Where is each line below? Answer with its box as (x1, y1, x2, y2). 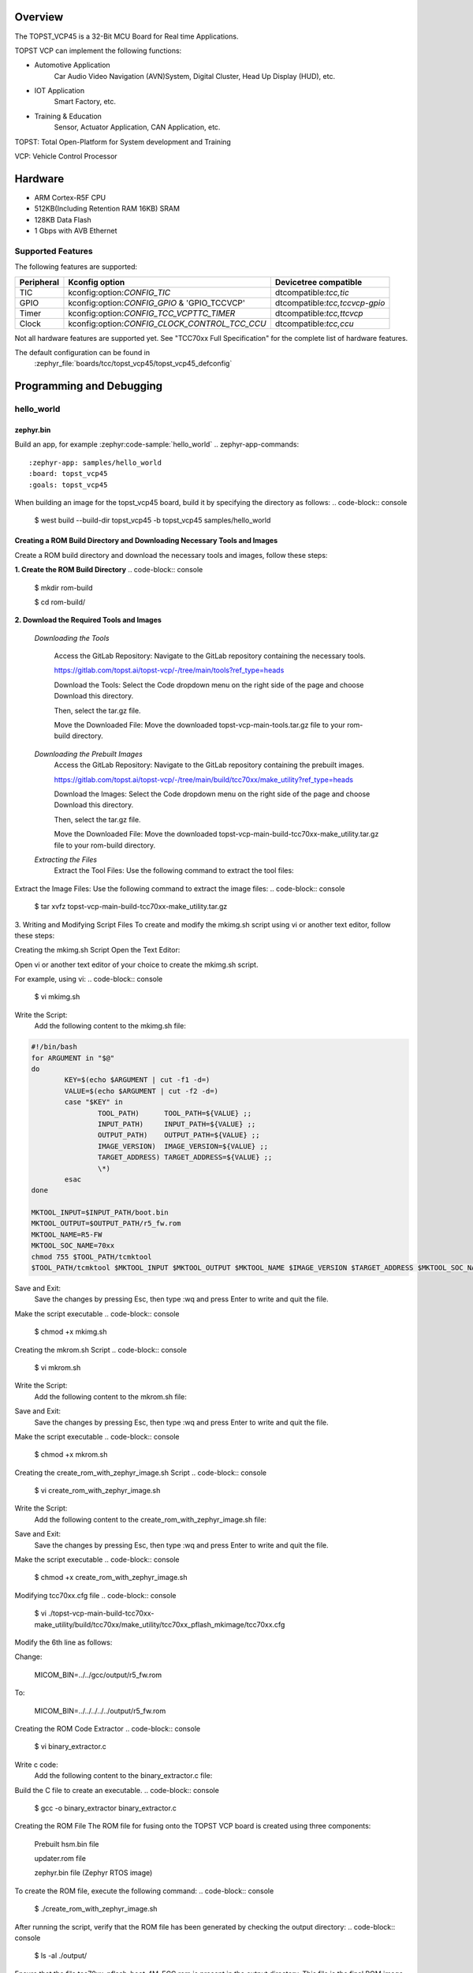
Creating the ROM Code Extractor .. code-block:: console (14, 1724, 201, 1733)
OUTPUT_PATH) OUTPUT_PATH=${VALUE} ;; (97, 1131, 260, 1140)
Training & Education (34, 111, 102, 121)
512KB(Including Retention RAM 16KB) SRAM (34, 204, 181, 213)
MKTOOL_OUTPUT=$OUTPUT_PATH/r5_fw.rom (31, 1219, 181, 1228)
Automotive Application (34, 60, 110, 70)
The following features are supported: (14, 262, 138, 271)
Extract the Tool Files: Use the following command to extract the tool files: (54, 866, 295, 875)
